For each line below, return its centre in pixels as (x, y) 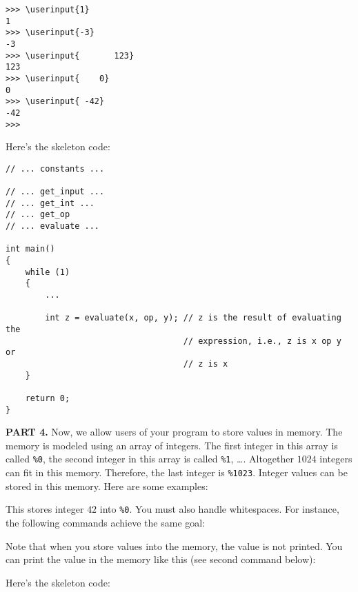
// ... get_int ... (50, 203)
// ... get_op (38, 215)
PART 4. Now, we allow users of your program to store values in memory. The (174, 432)
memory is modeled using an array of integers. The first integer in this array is (172, 445)
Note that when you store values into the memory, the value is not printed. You (174, 545)
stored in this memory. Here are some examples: (107, 486)
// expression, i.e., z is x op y (262, 341)
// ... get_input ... (55, 192)
